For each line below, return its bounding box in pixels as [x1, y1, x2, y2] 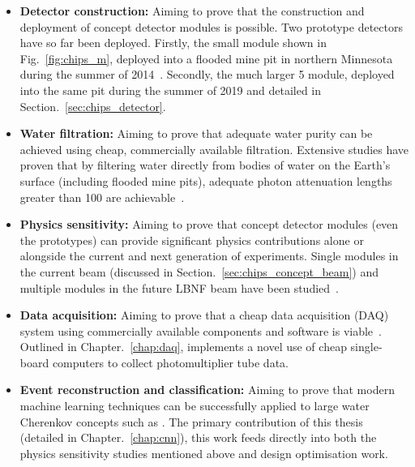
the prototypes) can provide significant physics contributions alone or [19, 231, 364, 248]
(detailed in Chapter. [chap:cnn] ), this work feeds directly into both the [19, 429, 377, 446]
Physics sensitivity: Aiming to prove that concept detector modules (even [19, 216, 399, 233]
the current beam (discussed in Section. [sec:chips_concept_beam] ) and [19, 263, 379, 280]
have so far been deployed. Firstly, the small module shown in [19, 34, 327, 51]
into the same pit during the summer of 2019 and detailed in [19, 81, 322, 98]
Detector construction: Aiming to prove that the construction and [19, 2, 365, 19]
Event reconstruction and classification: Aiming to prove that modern [19, 381, 395, 398]
